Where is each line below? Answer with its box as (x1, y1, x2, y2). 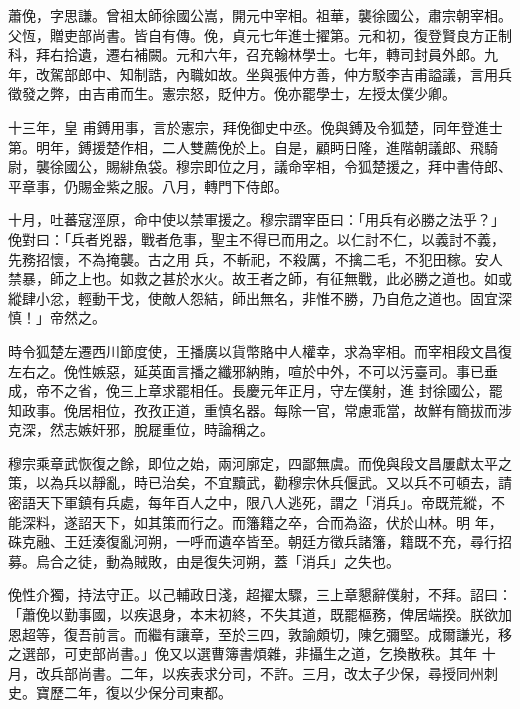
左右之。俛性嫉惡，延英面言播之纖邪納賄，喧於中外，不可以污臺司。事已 (8, 360, 484, 381)
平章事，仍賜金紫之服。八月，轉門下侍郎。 (8, 175, 288, 196)
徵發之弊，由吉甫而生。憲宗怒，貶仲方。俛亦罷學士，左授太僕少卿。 (8, 83, 456, 104)
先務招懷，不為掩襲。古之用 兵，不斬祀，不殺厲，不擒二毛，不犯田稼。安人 (8, 248, 503, 269)
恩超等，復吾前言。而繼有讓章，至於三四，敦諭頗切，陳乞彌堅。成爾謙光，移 (8, 623, 512, 644)
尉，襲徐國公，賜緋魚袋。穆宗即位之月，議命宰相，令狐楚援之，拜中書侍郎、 (8, 156, 512, 177)
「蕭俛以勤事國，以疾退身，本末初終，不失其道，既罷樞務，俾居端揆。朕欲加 (8, 604, 512, 625)
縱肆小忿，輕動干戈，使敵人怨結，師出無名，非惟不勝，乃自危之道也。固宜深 (8, 287, 512, 308)
